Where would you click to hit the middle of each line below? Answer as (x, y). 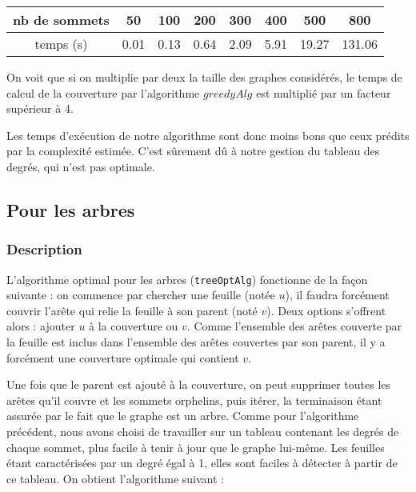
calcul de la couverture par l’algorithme (103, 92)
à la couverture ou (134, 326)
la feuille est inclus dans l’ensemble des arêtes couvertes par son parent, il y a (196, 342)
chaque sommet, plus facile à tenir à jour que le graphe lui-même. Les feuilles (196, 447)
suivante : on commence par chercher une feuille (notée (141, 295)
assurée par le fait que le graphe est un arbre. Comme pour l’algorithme (183, 416)
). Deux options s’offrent (326, 310)
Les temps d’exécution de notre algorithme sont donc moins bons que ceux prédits (208, 135)
